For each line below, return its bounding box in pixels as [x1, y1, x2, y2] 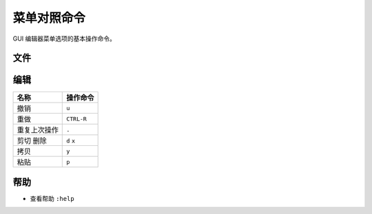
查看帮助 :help [30, 194, 75, 202]
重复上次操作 [17, 125, 59, 135]
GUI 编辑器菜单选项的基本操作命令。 [12, 34, 116, 43]
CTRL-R [66, 115, 87, 122]
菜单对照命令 [12, 10, 86, 25]
